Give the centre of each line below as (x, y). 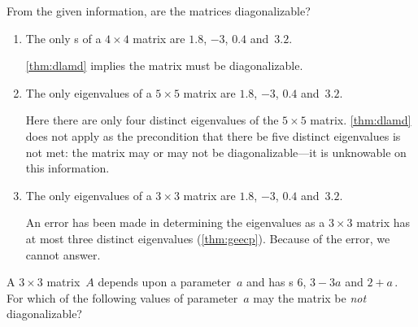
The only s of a (63, 38)
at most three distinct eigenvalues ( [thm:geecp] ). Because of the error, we (208, 238)
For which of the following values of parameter (122, 297)
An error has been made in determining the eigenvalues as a (175, 222)
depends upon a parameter (164, 282)
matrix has (383, 222)
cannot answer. (63, 254)
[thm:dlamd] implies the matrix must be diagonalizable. (164, 65)
